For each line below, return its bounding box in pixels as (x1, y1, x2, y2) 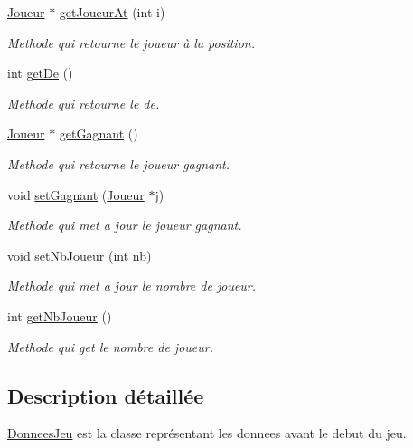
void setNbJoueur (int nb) (7, 245, 152, 264)
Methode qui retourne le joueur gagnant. (7, 154, 230, 173)
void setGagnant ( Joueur (7, 185, 145, 204)
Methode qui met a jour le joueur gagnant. (7, 215, 242, 234)
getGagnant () (59, 124, 138, 143)
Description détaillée (7, 381, 204, 409)
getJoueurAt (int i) (59, 3, 165, 21)
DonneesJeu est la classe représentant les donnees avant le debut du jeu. (7, 424, 407, 443)
